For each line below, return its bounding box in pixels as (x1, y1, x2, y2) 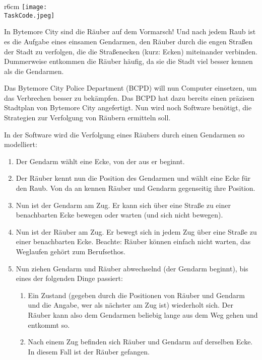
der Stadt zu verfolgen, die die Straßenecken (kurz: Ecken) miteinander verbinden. (4, 46, 257, 56)
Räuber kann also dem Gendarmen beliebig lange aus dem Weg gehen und (28, 309, 258, 320)
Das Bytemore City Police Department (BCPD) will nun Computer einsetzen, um (4, 83, 257, 93)
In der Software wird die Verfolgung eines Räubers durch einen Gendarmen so (4, 129, 245, 139)
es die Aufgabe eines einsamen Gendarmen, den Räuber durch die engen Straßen (4, 36, 253, 46)
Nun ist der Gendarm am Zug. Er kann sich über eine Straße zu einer (16, 199, 231, 210)
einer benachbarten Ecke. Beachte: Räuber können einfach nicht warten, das (16, 236, 251, 247)
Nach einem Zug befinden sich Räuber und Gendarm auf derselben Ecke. (28, 336, 253, 347)
